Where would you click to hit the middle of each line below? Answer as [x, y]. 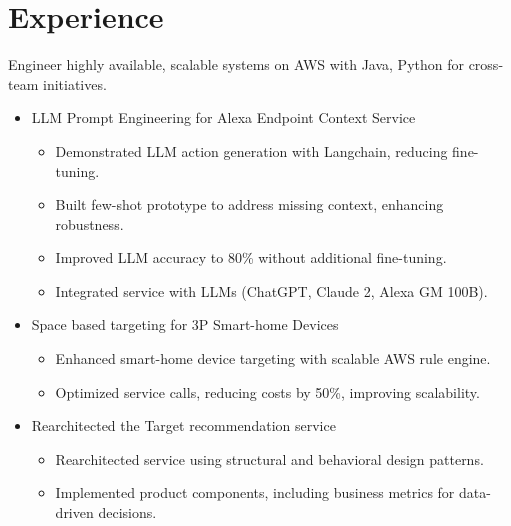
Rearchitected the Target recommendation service [183, 425]
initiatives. [74, 83]
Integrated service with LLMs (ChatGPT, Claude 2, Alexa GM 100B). [271, 290]
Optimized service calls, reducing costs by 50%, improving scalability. [267, 391]
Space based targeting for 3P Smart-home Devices [185, 324]
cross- [486, 64]
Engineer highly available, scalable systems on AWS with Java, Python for [236, 64]
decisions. [127, 512]
